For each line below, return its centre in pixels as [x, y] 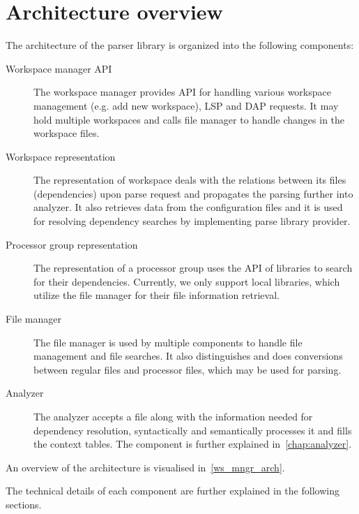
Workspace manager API [59, 68]
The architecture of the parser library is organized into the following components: [180, 45]
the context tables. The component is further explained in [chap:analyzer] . [193, 444]
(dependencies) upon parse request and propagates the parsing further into [193, 193]
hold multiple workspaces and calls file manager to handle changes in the [189, 119]
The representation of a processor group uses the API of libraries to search [193, 268]
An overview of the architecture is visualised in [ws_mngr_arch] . [145, 467]
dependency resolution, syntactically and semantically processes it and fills [193, 430]
